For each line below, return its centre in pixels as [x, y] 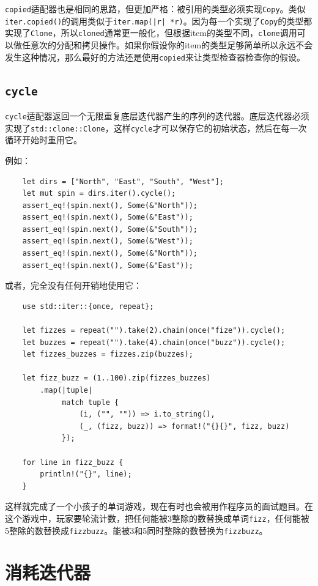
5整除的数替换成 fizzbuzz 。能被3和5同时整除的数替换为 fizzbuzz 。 [136, 530]
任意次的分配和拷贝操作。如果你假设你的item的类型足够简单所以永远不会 [167, 44]
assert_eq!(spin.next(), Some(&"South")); [110, 229]
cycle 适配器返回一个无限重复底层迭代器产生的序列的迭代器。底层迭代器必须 [157, 116]
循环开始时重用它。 [43, 140]
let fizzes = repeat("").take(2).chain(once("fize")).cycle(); [154, 331]
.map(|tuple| [66, 390]
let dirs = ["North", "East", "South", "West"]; [123, 181]
